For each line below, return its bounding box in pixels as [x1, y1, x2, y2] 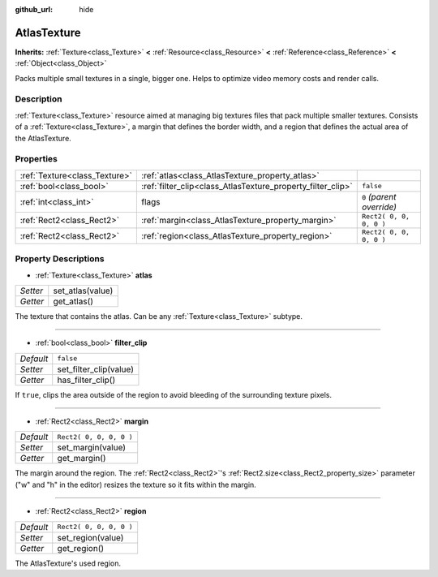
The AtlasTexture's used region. [15, 558, 122, 568]
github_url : [15, 5, 53, 14]
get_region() [57, 542, 105, 553]
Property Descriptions [15, 253, 105, 265]
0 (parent [361, 191, 397, 202]
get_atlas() [53, 295, 93, 307]
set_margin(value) [57, 442, 126, 454]
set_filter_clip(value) [57, 364, 134, 375]
